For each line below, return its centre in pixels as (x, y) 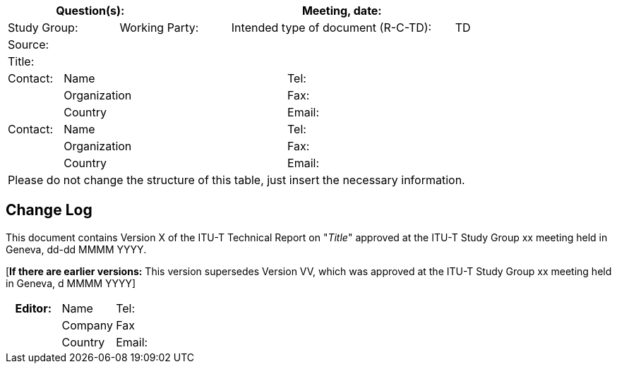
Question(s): (90, 11)
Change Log (49, 210)
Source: (29, 44)
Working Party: (159, 28)
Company (88, 325)
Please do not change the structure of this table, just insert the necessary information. (236, 180)
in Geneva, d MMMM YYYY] (71, 283)
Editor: (34, 308)
